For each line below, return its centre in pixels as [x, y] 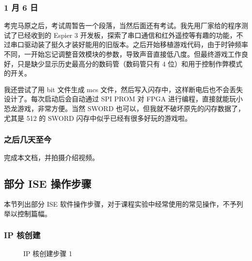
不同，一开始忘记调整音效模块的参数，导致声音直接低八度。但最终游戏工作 [123, 54]
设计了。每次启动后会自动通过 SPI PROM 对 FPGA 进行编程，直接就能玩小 [124, 99]
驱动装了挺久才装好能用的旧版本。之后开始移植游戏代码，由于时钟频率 [136, 44]
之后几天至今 [28, 139]
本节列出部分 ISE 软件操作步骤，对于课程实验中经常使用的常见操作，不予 [120, 204]
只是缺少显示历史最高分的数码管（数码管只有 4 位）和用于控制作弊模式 [130, 63]
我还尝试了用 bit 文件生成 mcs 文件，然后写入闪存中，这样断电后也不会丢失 [124, 89]
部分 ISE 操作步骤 [48, 184]
